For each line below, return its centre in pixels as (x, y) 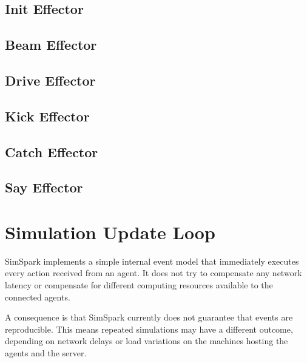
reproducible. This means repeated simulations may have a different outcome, (149, 329)
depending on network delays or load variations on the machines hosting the (147, 341)
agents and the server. (46, 352)
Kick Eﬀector (47, 116)
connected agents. (38, 297)
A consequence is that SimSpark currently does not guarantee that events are (149, 317)
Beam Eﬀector (51, 45)
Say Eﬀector (44, 187)
